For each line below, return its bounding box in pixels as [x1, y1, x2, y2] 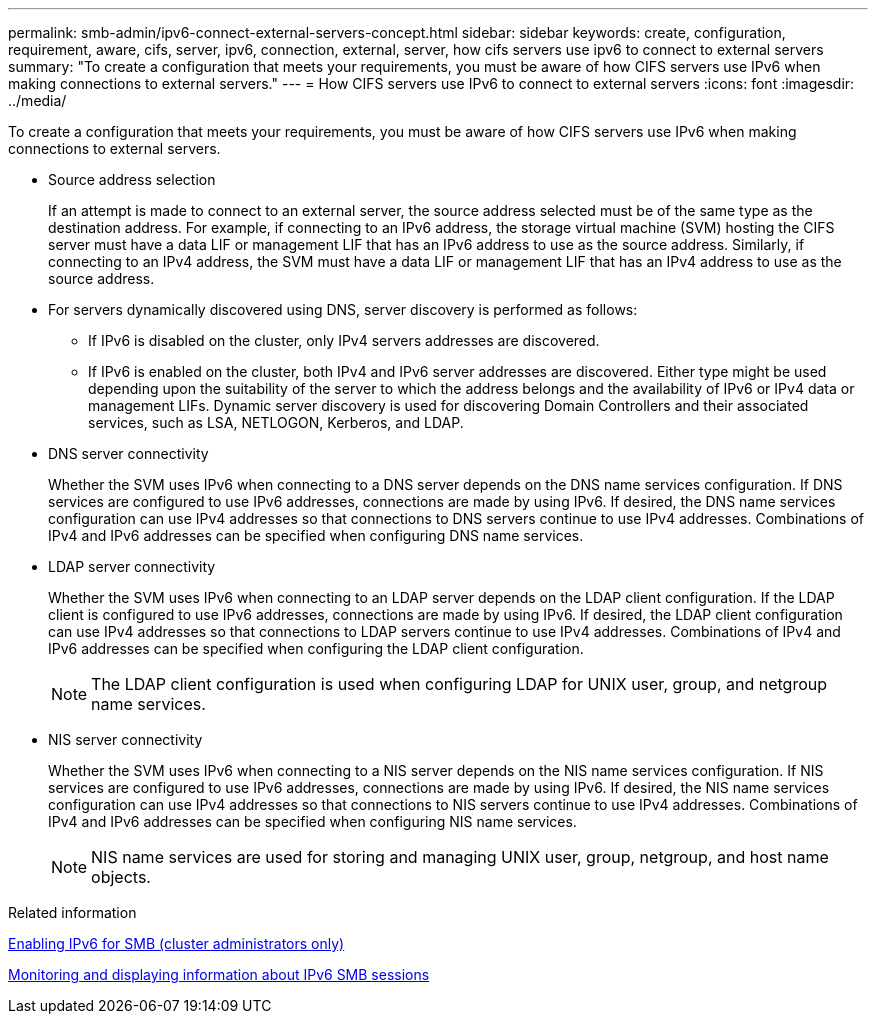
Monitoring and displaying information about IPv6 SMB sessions [8, 966, 430, 983]
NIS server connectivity [48, 731, 203, 748]
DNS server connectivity [48, 445, 209, 462]
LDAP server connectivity [48, 558, 216, 575]
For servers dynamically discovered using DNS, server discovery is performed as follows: [48, 301, 638, 318]
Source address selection [48, 171, 216, 188]
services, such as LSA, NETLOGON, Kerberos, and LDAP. [88, 414, 464, 431]
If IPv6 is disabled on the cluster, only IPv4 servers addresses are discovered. [88, 332, 600, 349]
